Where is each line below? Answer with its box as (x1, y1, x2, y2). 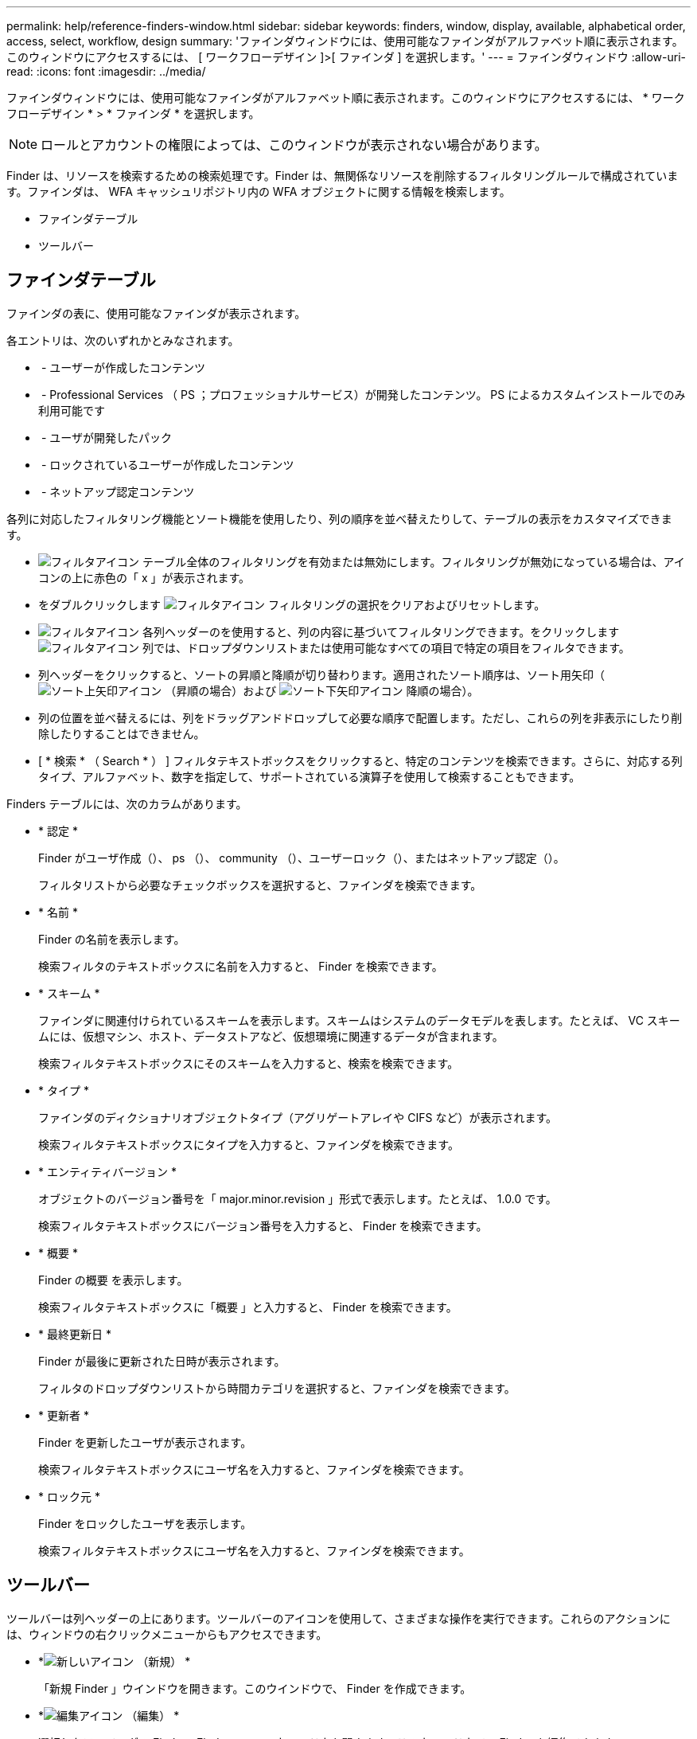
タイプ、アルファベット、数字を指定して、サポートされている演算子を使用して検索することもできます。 (38, 769, 581, 784)
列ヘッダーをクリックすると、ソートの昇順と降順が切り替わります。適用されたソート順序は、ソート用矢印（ (38, 667, 605, 682)
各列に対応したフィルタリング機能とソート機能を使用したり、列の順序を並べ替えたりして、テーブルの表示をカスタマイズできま (6, 511, 672, 526)
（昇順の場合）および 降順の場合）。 (165, 683, 479, 698)
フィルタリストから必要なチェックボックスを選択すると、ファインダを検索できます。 (38, 877, 482, 892)
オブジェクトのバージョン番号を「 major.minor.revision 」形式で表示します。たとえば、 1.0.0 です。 (38, 1191, 557, 1206)
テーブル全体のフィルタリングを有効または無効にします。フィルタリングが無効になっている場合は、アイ (142, 554, 685, 569)
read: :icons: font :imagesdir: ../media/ (6, 64, 206, 78)
